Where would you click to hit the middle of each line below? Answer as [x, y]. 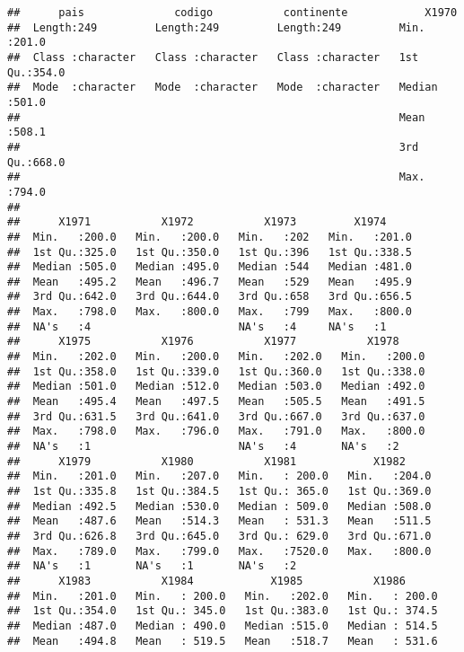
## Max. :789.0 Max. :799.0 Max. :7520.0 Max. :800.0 [219, 551]
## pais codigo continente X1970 [232, 13]
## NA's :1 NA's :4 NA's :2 [203, 447]
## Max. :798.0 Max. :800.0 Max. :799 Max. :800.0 [210, 312]
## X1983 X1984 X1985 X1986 [206, 581]
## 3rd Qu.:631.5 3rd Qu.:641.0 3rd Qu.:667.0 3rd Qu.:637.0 [216, 416]
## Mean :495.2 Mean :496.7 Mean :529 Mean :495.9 [210, 282]
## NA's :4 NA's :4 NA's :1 [197, 326]
